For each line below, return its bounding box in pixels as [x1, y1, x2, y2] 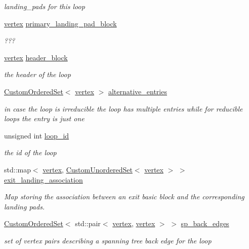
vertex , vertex [112, 218, 155, 229]
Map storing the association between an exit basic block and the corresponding [4, 191, 244, 202]
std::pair [75, 218, 101, 229]
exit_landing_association [4, 174, 83, 185]
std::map [4, 164, 31, 174]
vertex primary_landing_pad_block [4, 18, 117, 28]
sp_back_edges [181, 218, 229, 229]
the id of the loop [4, 147, 57, 158]
